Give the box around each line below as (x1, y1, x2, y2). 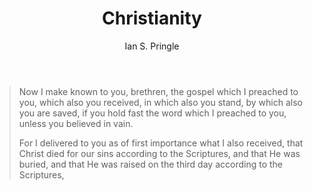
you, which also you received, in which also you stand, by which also (18, 96, 303, 108)
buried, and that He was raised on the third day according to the (18, 158, 283, 170)
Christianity (102, 7, 202, 30)
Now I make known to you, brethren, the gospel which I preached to (18, 85, 299, 97)
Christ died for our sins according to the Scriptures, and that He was (18, 147, 301, 159)
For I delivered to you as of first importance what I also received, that (18, 137, 304, 149)
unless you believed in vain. (18, 117, 134, 129)
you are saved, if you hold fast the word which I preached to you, (18, 107, 287, 119)
